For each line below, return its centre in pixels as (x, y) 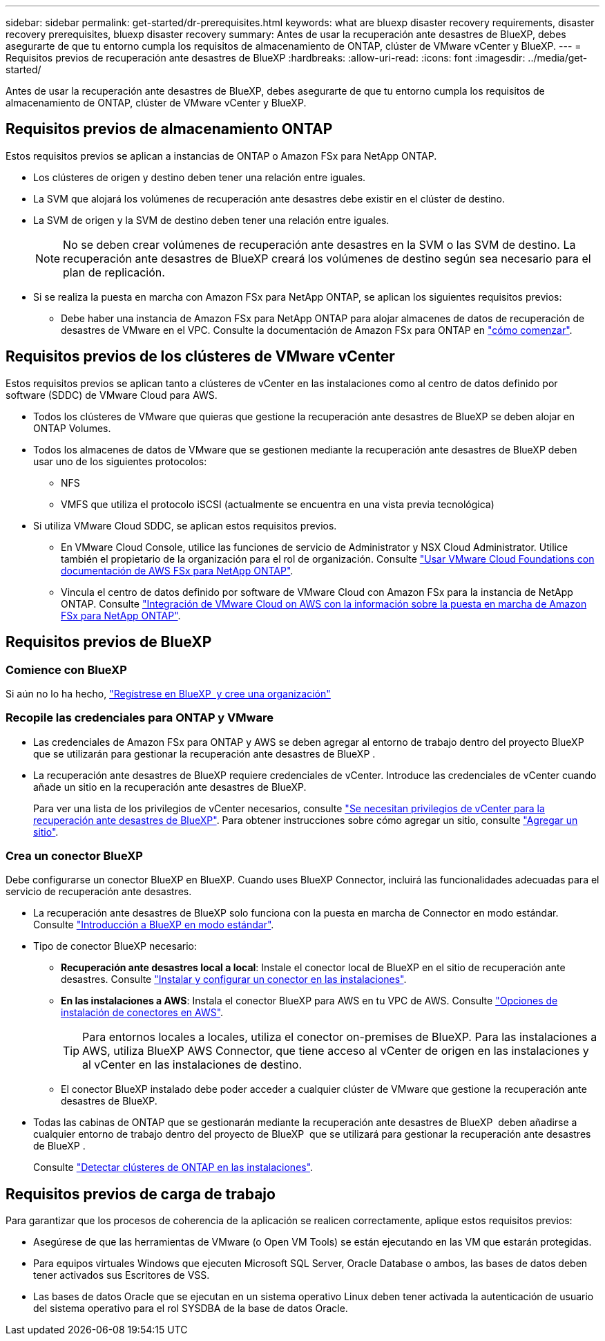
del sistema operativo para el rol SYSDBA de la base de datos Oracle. (191, 1309)
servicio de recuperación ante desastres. (99, 892)
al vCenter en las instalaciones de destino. (192, 1065)
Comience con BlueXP (66, 669)
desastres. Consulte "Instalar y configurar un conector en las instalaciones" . (234, 979)
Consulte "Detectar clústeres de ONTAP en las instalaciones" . (173, 1167)
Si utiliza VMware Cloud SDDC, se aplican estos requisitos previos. (185, 525)
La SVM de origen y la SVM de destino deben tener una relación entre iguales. (211, 220)
